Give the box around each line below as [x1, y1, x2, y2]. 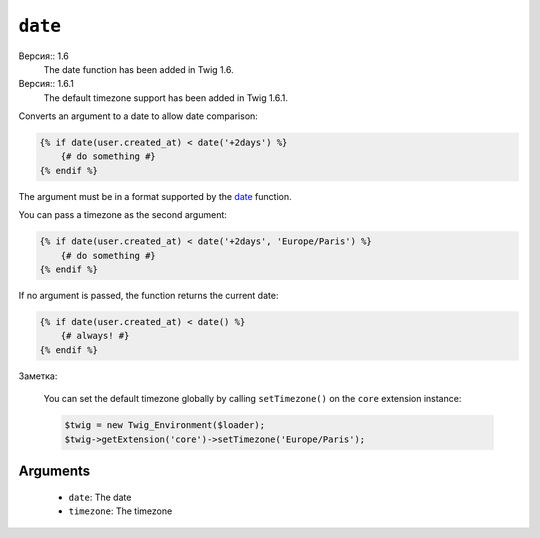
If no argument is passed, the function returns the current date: [18, 290, 279, 301]
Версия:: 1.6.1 [18, 78, 75, 90]
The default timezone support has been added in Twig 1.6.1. [43, 91, 289, 104]
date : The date [68, 491, 132, 503]
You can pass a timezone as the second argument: [18, 209, 227, 221]
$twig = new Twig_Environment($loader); [64, 420, 265, 431]
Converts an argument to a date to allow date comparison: [18, 110, 259, 122]
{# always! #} [60, 330, 130, 342]
